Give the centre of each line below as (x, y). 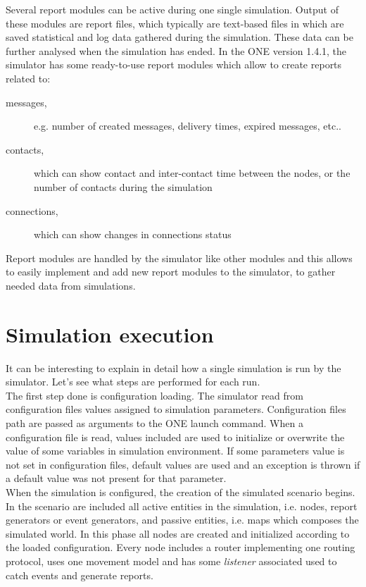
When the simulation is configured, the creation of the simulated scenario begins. (181, 492)
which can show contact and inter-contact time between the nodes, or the (192, 173)
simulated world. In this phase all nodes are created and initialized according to (178, 533)
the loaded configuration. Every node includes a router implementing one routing (181, 547)
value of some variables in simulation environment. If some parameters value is (175, 451)
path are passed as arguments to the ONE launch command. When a (154, 423)
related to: (28, 78)
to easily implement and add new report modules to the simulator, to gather (171, 272)
